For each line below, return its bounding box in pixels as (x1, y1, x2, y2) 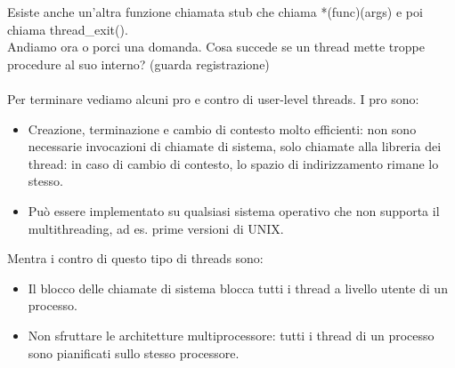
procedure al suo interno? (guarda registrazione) (7, 54, 270, 73)
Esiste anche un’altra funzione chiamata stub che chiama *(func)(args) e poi (7, 3, 423, 20)
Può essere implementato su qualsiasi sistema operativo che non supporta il (28, 201, 440, 220)
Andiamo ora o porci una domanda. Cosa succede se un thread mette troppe (7, 37, 425, 56)
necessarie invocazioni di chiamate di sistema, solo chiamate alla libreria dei (28, 137, 442, 156)
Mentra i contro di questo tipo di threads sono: (7, 249, 264, 268)
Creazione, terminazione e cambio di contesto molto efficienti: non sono (28, 119, 417, 138)
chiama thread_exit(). (7, 20, 128, 38)
